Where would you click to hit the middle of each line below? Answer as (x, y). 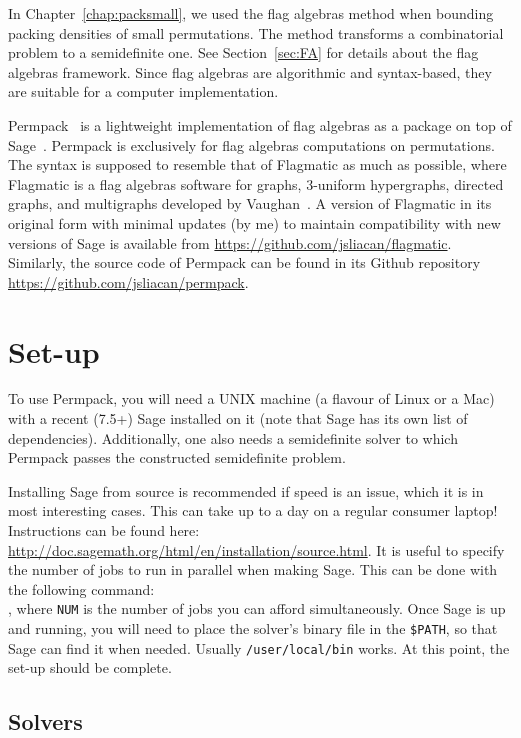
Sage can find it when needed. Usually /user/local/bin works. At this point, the (259, 647)
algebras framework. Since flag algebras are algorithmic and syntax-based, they (250, 71)
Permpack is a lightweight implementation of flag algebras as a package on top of (260, 124)
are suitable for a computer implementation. (143, 91)
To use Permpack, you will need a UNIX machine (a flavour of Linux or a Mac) (251, 398)
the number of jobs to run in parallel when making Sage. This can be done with (253, 569)
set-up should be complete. (90, 667)
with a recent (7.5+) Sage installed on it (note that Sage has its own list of (238, 418)
